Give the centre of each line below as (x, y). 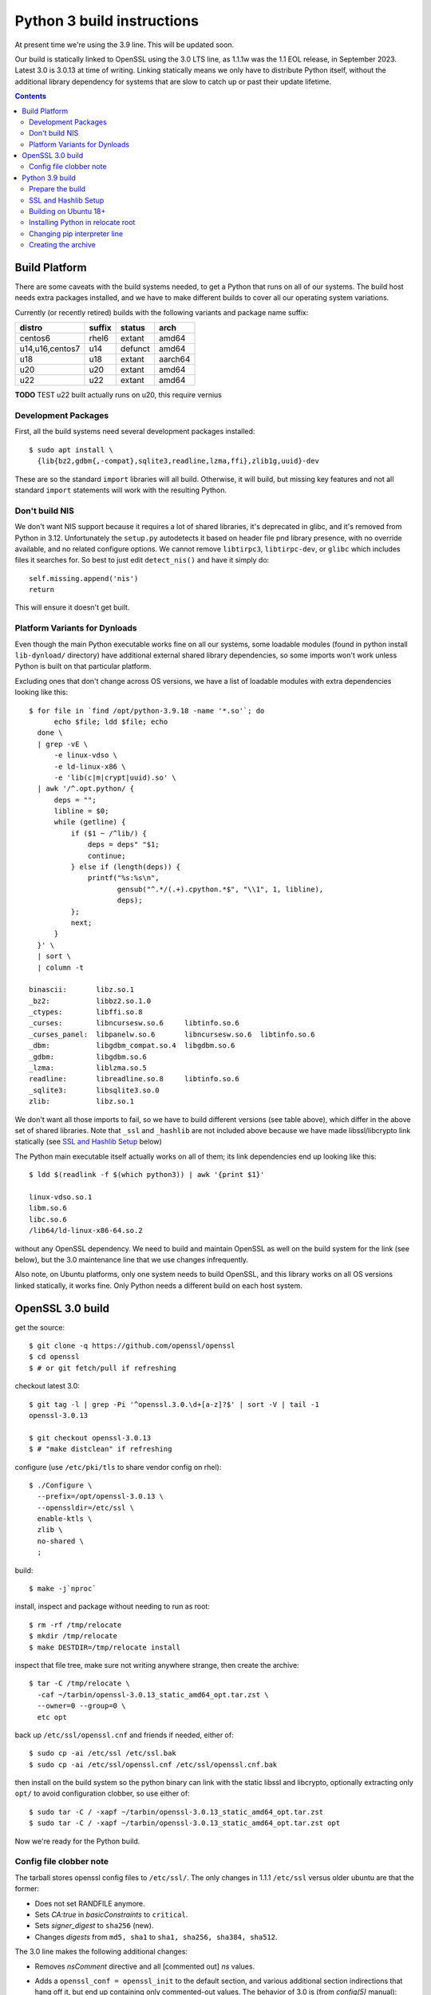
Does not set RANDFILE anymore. (90, 1903)
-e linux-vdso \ (86, 755)
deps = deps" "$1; (124, 845)
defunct (135, 349)
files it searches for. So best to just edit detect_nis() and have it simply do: (142, 560)
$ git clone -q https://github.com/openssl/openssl (132, 1345)
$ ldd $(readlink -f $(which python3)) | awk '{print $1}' (147, 1175)
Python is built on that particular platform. (83, 666)
